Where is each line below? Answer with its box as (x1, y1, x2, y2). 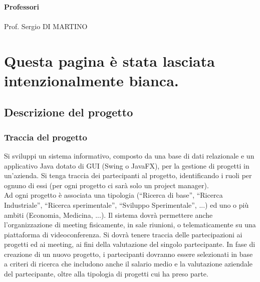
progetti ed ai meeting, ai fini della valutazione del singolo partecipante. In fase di (4, 239, 255, 249)
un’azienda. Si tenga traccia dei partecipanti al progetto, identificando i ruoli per (4, 170, 252, 181)
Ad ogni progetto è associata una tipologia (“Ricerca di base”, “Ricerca (4, 190, 223, 200)
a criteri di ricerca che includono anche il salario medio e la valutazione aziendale (4, 258, 253, 269)
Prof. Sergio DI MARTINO (4, 21, 88, 31)
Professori (4, 1, 39, 12)
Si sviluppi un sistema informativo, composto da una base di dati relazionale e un (4, 150, 254, 161)
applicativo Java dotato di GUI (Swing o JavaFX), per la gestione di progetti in (4, 160, 249, 171)
